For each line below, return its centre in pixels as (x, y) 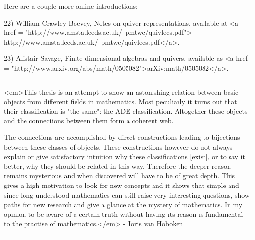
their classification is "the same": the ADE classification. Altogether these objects (126, 111)
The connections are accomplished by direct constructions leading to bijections (122, 137)
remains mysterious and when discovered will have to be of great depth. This (120, 175)
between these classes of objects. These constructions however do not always (118, 147)
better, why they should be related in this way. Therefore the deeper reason (117, 166)
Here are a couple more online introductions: (71, 6)
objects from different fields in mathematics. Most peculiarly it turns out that (121, 101)
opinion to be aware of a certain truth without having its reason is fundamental (124, 214)
